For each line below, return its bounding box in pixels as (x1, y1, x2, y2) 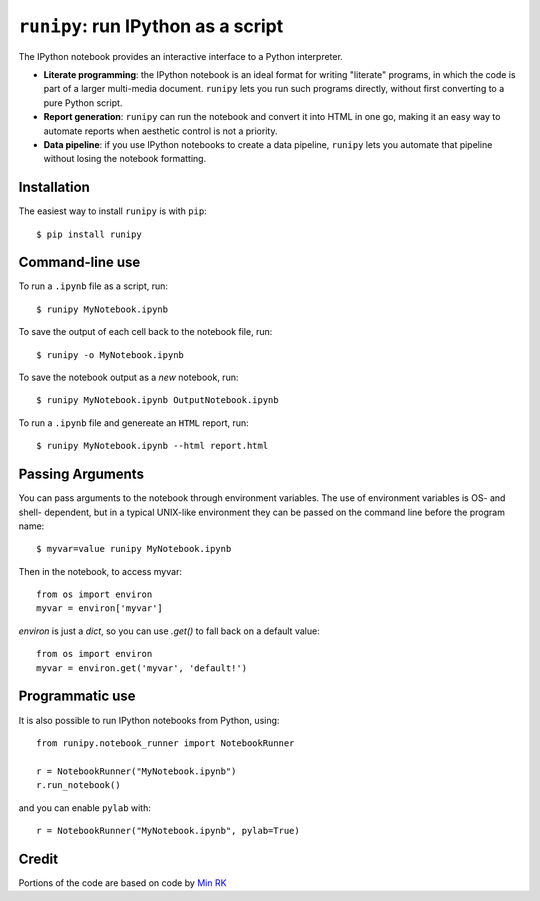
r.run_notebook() (36, 780, 121, 791)
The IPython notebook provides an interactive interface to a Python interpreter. (18, 50, 344, 62)
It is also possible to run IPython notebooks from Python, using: (18, 714, 280, 726)
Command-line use (18, 254, 141, 271)
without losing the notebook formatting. (43, 153, 207, 165)
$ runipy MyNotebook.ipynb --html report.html (36, 440, 269, 452)
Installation (18, 179, 90, 196)
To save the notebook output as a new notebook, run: (18, 371, 239, 384)
